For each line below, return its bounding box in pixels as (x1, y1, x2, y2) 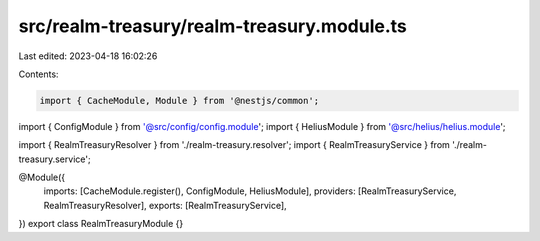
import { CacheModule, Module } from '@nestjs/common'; (39, 95, 320, 106)
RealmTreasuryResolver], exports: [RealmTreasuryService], (43, 199, 287, 211)
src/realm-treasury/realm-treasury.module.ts (18, 15, 407, 37)
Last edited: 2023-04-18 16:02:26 (18, 50, 158, 62)
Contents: (18, 68, 59, 80)
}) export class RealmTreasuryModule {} (18, 218, 184, 230)
